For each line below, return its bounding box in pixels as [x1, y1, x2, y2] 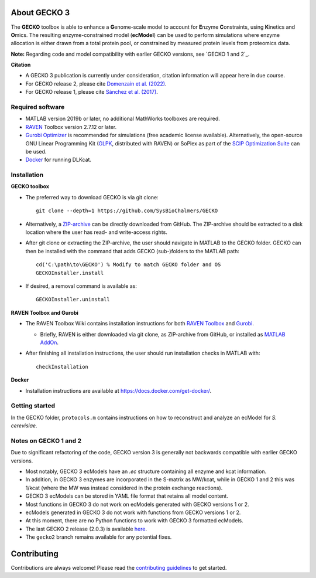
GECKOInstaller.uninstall [36, 296, 111, 303]
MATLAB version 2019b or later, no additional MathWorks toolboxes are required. [25, 115, 221, 123]
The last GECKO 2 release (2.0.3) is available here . [25, 525, 147, 532]
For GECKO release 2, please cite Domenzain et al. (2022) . [25, 80, 167, 87]
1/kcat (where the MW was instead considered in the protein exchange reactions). [25, 484, 223, 491]
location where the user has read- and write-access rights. [25, 229, 168, 236]
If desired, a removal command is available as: [25, 283, 138, 290]
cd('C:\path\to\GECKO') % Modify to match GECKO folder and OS [36, 261, 221, 268]
